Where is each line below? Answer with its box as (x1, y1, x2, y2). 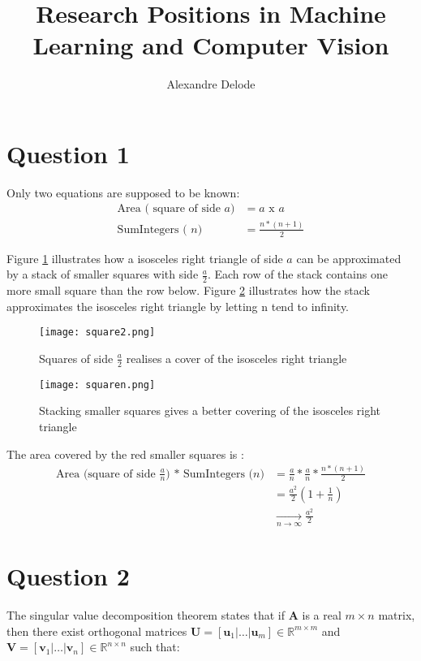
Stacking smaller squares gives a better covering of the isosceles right (39, 402, 381, 419)
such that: (130, 638, 180, 655)
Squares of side (39, 349, 114, 366)
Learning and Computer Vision (32, 28, 389, 62)
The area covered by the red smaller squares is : (6, 445, 244, 462)
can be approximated (296, 249, 402, 266)
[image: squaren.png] (39, 378, 156, 391)
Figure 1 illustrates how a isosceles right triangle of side (6, 249, 283, 266)
